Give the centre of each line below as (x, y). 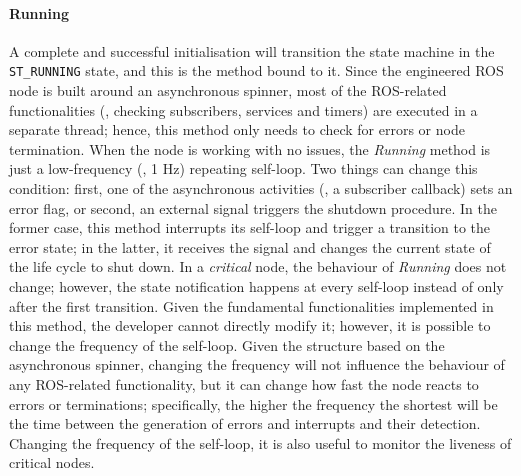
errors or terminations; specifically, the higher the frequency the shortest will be (253, 403)
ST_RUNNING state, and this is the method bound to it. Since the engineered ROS (256, 70)
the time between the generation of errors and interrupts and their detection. (245, 423)
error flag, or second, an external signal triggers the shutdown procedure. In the (253, 207)
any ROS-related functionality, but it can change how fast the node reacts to (244, 383)
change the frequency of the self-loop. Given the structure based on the (227, 344)
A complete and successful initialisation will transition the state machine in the (252, 50)
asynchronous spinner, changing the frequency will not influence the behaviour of (257, 364)
